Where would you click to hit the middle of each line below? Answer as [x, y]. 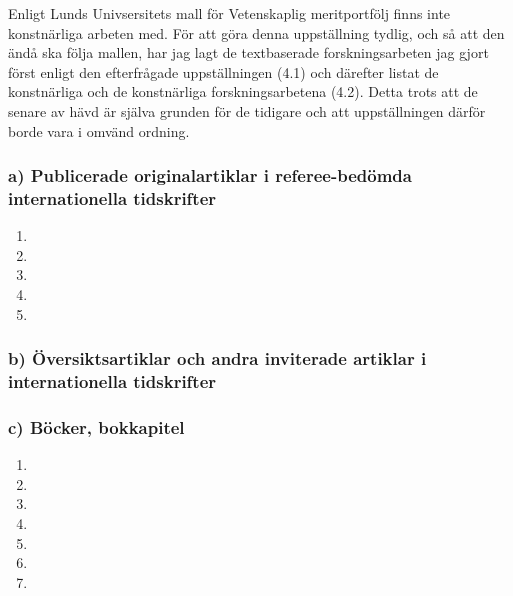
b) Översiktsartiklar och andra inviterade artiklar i [217, 358]
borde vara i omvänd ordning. [99, 130]
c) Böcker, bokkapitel [96, 426]
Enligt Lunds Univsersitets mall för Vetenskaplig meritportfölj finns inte [229, 13]
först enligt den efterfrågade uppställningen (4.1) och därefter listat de [223, 71]
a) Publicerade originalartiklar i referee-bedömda [210, 175]
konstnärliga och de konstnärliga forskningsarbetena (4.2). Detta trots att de [243, 91]
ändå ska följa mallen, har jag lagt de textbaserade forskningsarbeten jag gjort [248, 52]
